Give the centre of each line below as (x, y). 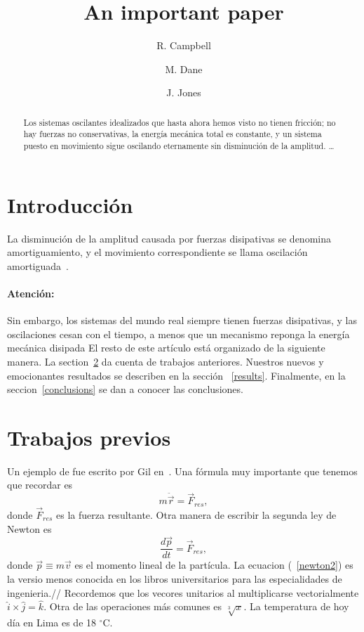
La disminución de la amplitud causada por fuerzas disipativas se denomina (169, 238)
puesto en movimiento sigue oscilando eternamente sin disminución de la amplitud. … (179, 146)
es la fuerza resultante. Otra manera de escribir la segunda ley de (196, 514)
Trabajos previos (89, 437)
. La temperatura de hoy (296, 606)
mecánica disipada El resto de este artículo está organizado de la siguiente (166, 348)
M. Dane (184, 69)
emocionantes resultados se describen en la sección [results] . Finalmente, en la (176, 375)
